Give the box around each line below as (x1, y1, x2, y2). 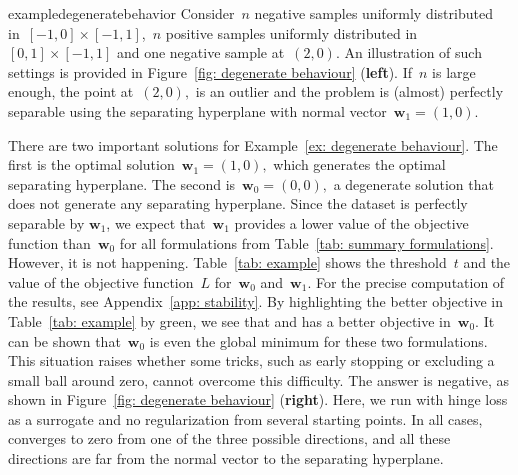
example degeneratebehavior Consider (8, 3, 235, 23)
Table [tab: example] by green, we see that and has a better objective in (8, 310, 451, 331)
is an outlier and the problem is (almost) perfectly (195, 81, 504, 102)
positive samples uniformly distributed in (165, 22, 418, 43)
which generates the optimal (273, 154, 446, 175)
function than (8, 232, 91, 253)
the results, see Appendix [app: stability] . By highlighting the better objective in (8, 291, 503, 312)
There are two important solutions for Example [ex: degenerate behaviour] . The (8, 134, 498, 155)
